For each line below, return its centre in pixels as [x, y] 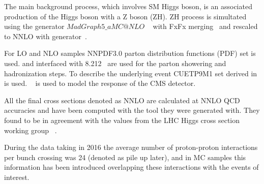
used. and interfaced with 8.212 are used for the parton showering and [115, 63]
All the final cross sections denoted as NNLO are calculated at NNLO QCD [122, 100]
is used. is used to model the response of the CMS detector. [100, 83]
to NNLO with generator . [46, 36]
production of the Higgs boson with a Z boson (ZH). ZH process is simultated [125, 16]
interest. [17, 177]
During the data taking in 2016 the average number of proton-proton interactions [131, 147]
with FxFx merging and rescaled [205, 26]
